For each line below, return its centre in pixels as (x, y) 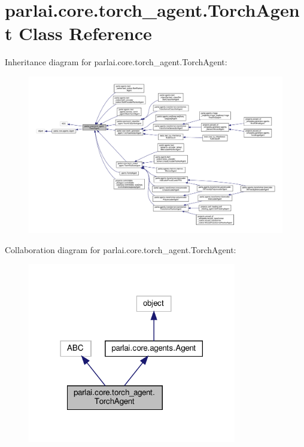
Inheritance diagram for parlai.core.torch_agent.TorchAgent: (116, 62)
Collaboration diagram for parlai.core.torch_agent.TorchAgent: (121, 249)
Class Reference (85, 33)
